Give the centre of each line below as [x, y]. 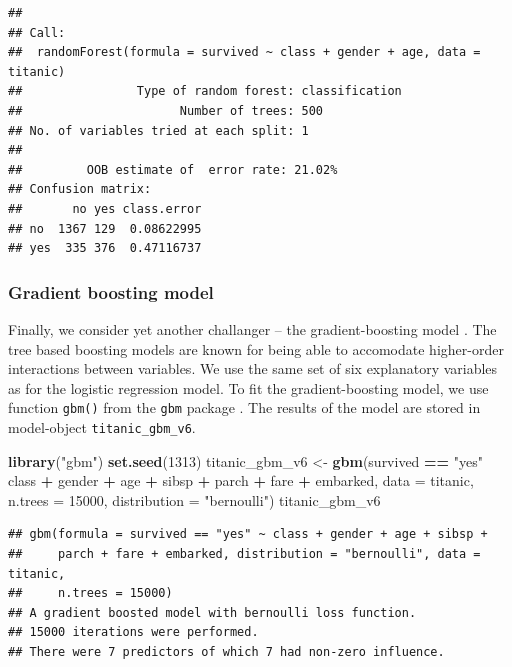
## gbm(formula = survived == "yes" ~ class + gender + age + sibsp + [248, 534]
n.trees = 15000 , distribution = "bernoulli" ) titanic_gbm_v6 [194, 499]
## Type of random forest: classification [205, 91]
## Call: [37, 32]
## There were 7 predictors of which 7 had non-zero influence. [226, 651]
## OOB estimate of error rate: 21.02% [173, 169]
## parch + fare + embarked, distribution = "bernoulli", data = [244, 554]
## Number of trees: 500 [165, 110]
